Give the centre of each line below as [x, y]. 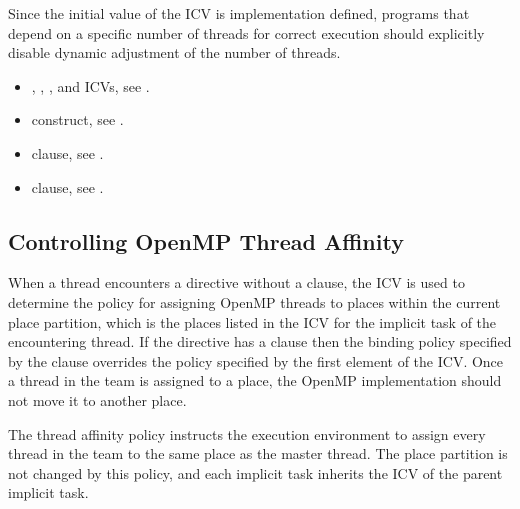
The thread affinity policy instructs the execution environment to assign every [247, 433]
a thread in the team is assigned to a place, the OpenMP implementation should [255, 380]
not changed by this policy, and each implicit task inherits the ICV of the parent [255, 472]
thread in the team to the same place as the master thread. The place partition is [258, 453]
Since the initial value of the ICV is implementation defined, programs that [239, 13]
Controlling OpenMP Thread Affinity [206, 240]
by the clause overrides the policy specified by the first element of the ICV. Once [256, 360]
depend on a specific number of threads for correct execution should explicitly [246, 32]
